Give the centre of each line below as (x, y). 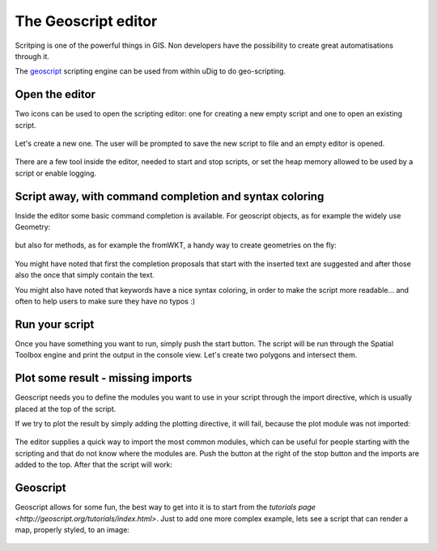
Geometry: (33, 227)
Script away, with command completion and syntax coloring (170, 196)
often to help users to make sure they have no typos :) (105, 301)
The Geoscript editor (86, 21)
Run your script (55, 324)
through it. (32, 56)
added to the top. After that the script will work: (94, 464)
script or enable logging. (56, 173)
